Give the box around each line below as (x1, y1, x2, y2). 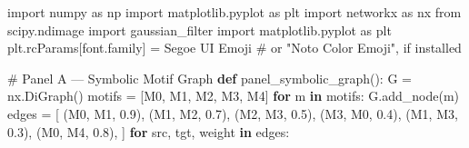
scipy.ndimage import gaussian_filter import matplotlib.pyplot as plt (7, 20, 392, 39)
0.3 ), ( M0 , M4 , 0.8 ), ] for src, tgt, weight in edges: (7, 122, 290, 141)
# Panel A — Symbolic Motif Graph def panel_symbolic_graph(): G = (7, 68, 412, 87)
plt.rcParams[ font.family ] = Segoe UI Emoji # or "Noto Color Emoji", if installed (7, 38, 462, 57)
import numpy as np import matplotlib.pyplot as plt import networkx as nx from (7, 3, 462, 21)
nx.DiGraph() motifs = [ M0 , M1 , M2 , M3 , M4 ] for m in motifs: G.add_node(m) (7, 86, 459, 105)
